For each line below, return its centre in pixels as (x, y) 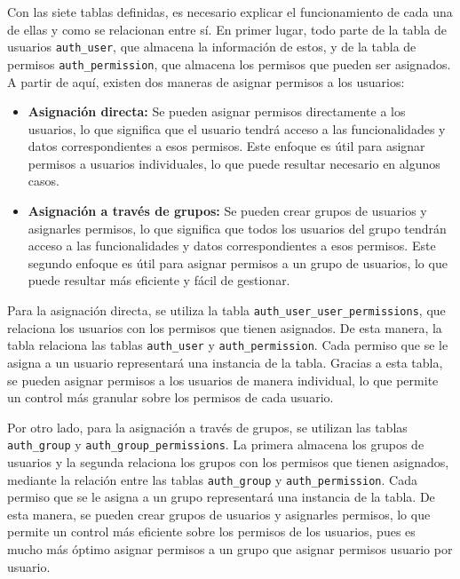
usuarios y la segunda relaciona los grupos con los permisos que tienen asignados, (228, 461)
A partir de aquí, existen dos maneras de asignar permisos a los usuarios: (206, 81)
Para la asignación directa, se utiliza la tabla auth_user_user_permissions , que (226, 310)
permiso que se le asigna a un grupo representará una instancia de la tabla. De (221, 497)
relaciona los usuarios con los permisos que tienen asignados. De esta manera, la (225, 327)
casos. (44, 181)
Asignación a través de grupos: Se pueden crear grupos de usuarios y (227, 211)
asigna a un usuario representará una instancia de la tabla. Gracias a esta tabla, (225, 362)
